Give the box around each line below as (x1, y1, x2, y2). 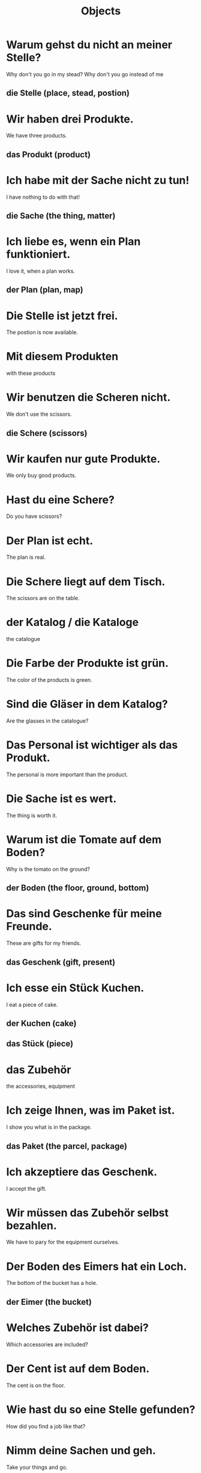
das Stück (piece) (6, 1039, 74, 1049)
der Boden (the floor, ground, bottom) (6, 883, 149, 893)
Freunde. (6, 920, 52, 934)
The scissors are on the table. (6, 595, 80, 602)
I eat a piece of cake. (6, 1001, 58, 1008)
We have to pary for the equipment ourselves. (6, 1239, 120, 1246)
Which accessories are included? (6, 1341, 88, 1348)
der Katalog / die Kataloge (6, 616, 139, 629)
